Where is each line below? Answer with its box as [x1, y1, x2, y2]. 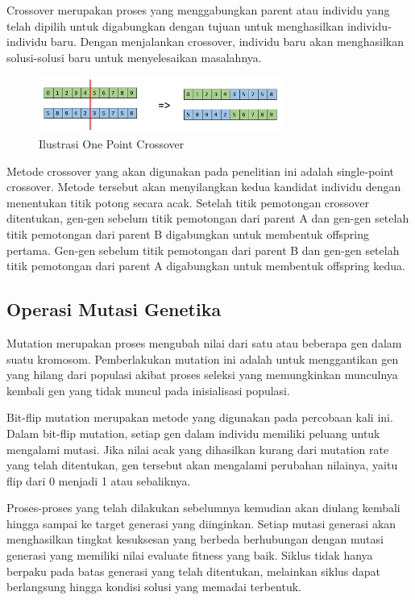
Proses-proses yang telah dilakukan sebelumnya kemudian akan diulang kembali [6, 499, 400, 516]
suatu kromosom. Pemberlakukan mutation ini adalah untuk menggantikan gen [6, 350, 399, 367]
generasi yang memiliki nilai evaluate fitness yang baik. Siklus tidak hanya [6, 547, 373, 564]
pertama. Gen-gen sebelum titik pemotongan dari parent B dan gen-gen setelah [6, 241, 400, 258]
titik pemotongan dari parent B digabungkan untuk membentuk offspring [6, 225, 370, 242]
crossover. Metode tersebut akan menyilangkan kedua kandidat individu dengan [6, 178, 401, 195]
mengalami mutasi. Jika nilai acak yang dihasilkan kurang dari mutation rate [6, 440, 389, 457]
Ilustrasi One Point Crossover [39, 135, 185, 152]
